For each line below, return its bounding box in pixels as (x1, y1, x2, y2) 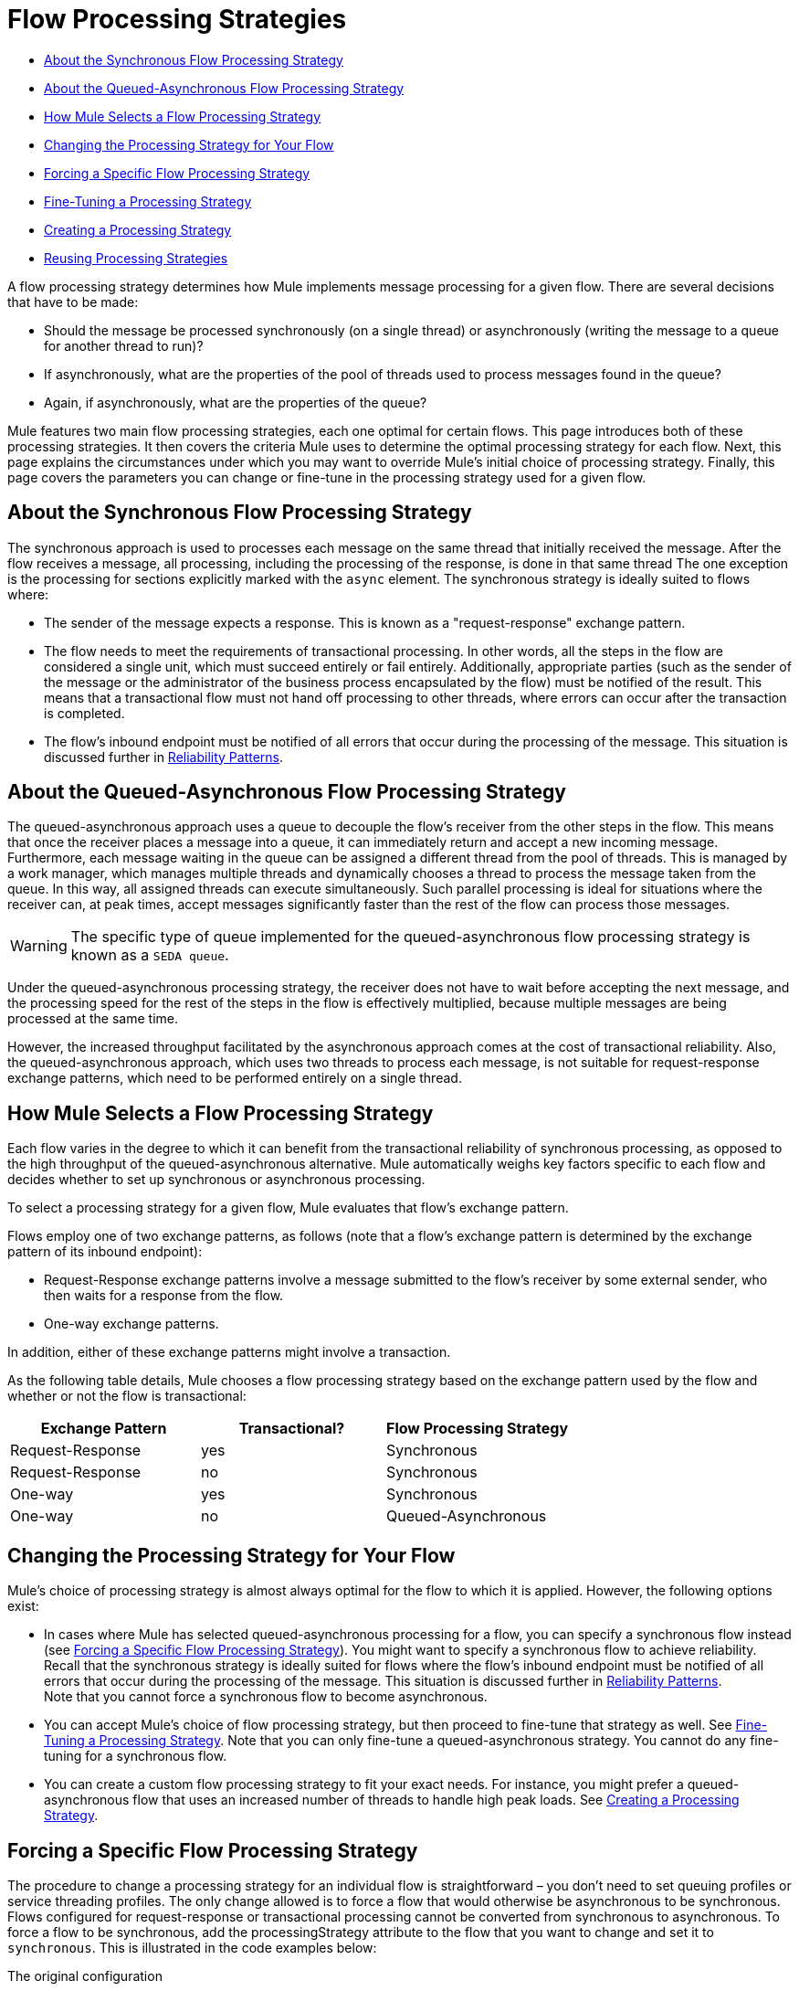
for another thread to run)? (44, 337, 204, 354)
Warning (10, 937, 68, 956)
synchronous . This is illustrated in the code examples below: (7, 1939, 377, 1955)
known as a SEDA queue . (70, 946, 229, 965)
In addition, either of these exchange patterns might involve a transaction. (7, 1344, 451, 1361)
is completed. (44, 704, 125, 721)
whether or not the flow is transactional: (7, 1388, 247, 1404)
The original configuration (7, 1967, 163, 1984)
